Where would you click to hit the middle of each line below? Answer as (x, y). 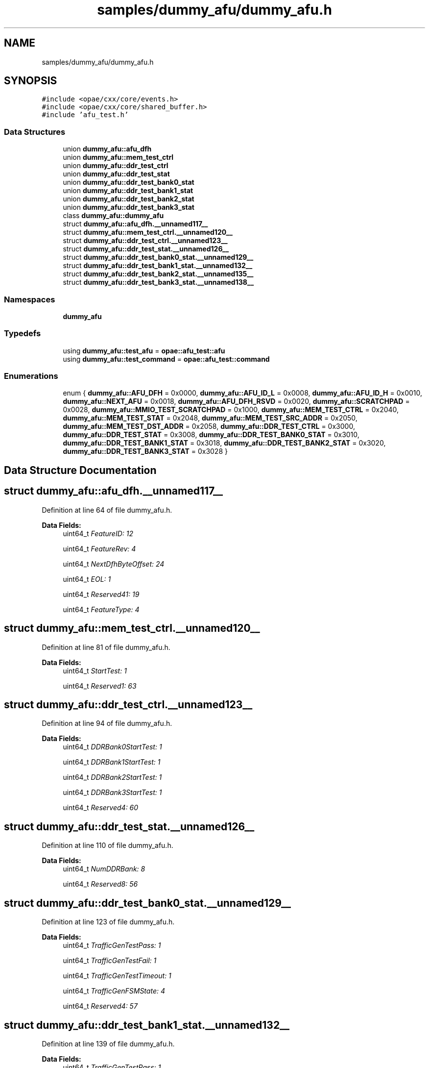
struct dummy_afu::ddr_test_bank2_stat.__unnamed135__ (158, 274)
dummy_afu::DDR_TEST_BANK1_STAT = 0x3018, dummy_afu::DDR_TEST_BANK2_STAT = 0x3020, (224, 443)
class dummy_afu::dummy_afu (113, 216)
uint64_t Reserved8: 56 (100, 884)
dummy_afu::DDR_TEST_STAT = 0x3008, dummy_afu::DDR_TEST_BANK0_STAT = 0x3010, (211, 435)
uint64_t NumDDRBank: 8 (104, 869)
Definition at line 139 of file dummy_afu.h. (108, 1043)
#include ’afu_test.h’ (85, 115)
